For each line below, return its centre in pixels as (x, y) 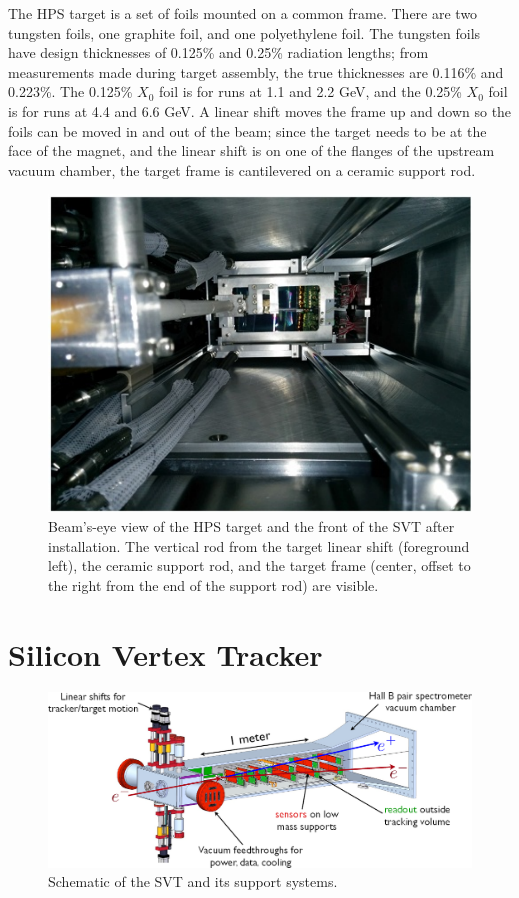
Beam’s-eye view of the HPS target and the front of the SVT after (251, 525)
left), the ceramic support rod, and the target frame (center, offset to (259, 565)
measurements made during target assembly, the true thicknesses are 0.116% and (256, 71)
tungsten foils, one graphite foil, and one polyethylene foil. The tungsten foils (244, 32)
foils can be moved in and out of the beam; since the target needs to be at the (247, 130)
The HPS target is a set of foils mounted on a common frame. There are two (243, 13)
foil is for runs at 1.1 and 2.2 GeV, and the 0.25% (310, 91)
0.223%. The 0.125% (70, 91)
